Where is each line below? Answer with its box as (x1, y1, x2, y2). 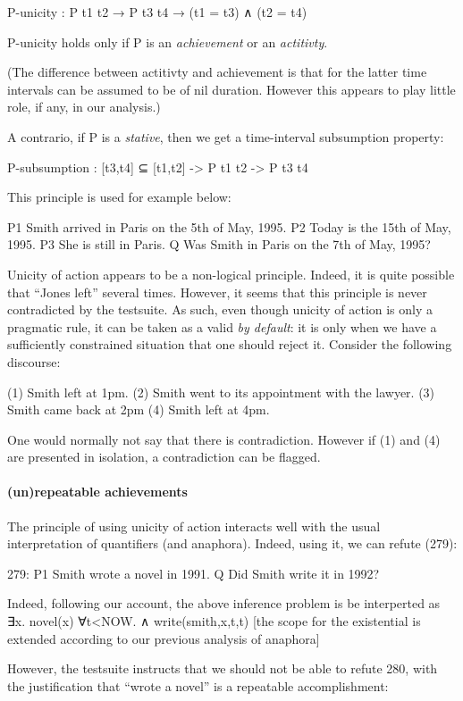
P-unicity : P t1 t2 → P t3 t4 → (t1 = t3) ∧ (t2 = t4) (7, 3, 307, 21)
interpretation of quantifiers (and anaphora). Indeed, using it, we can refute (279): (7, 534, 458, 553)
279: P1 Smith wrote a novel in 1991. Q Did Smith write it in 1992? (7, 563, 380, 582)
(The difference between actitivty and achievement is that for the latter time (7, 63, 427, 81)
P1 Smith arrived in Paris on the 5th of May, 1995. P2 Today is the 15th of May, (7, 217, 451, 236)
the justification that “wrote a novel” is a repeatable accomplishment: (7, 676, 389, 695)
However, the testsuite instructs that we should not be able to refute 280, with (7, 659, 438, 678)
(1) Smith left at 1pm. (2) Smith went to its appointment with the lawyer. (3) (7, 382, 435, 401)
